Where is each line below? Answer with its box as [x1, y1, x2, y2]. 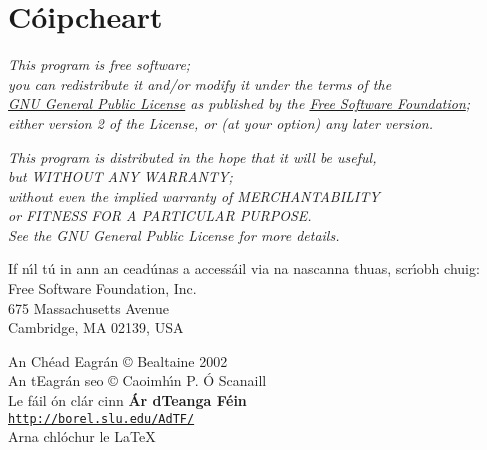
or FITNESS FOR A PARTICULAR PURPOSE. [8, 205, 312, 226]
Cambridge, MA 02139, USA [8, 317, 184, 338]
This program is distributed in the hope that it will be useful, [8, 146, 377, 167]
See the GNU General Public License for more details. [8, 224, 340, 245]
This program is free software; [8, 54, 191, 75]
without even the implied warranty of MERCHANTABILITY [8, 185, 380, 206]
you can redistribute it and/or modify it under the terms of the [8, 73, 392, 94]
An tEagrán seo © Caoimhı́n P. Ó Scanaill [8, 370, 267, 391]
